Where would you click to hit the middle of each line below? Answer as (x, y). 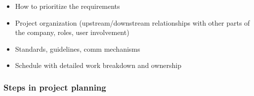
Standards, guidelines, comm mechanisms (78, 48)
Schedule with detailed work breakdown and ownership (98, 65)
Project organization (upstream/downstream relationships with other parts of (132, 22)
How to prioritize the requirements (67, 6)
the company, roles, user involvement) (72, 32)
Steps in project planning (55, 87)
